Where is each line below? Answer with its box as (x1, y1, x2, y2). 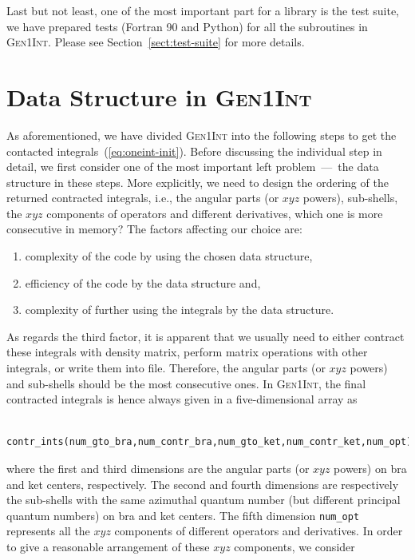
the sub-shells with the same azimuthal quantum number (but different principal (6, 491, 401, 508)
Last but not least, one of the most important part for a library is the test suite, (6, 2, 400, 18)
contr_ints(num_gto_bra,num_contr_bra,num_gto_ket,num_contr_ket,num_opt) (6, 436, 413, 448)
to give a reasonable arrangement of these (6, 538, 210, 555)
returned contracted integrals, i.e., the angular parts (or (6, 189, 279, 206)
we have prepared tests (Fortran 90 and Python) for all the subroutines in (6, 18, 368, 34)
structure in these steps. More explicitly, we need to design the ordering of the (6, 173, 389, 190)
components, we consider (234, 538, 355, 555)
